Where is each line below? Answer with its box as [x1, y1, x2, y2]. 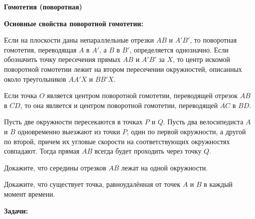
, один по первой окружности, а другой [127, 126, 246, 136]
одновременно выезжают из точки [17, 126, 120, 136]
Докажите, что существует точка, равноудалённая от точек [4, 179, 180, 189]
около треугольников [4, 73, 66, 84]
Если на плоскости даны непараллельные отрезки [4, 35, 154, 45]
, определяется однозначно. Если [129, 44, 229, 55]
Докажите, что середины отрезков [4, 162, 106, 172]
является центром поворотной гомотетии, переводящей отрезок [47, 90, 238, 101]
